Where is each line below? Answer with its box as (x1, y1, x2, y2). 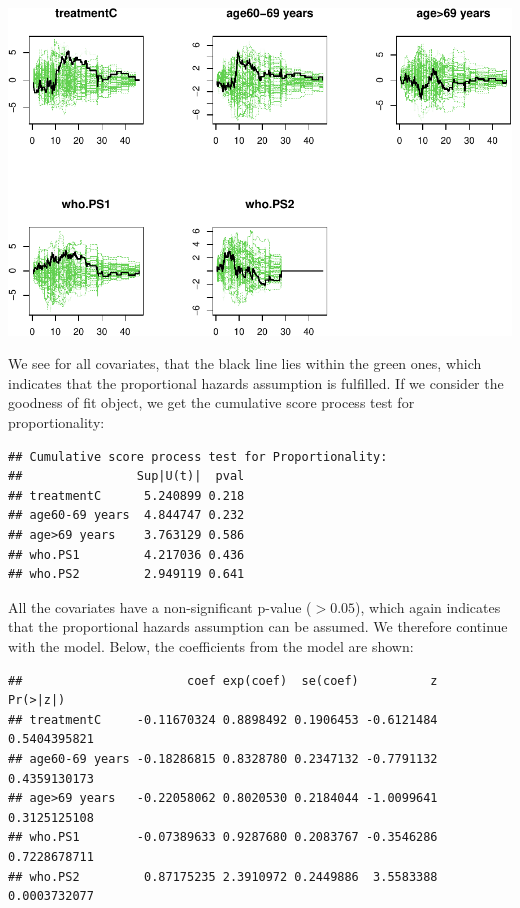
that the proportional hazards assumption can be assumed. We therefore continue (8, 616, 508, 637)
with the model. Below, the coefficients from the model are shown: (8, 636, 414, 657)
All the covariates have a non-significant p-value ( (8, 596, 312, 617)
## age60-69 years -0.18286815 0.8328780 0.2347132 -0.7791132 (8, 751, 438, 766)
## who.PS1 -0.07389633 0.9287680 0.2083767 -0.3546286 (8, 830, 438, 845)
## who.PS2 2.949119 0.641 (8, 567, 245, 582)
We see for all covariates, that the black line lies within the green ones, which (8, 353, 482, 374)
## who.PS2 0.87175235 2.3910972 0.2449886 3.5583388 (8, 869, 438, 884)
